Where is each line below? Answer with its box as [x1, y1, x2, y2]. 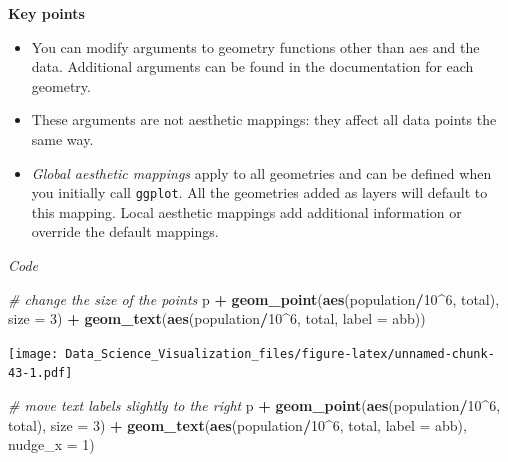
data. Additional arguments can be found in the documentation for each [31, 56, 474, 77]
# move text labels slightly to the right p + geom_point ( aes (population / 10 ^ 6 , [8, 395, 501, 416]
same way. [31, 128, 94, 149]
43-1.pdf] [8, 366, 73, 381]
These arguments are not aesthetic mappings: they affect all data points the [31, 109, 497, 130]
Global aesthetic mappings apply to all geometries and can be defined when [31, 162, 492, 183]
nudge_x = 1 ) [8, 434, 95, 455]
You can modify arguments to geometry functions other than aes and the [31, 36, 480, 57]
